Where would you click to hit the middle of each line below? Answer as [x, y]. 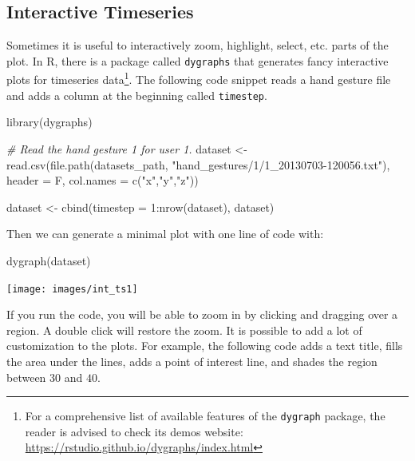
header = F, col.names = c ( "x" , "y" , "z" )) [103, 180]
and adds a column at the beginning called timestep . [137, 95]
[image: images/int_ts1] [72, 289]
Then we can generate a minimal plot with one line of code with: [165, 234]
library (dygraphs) [49, 122]
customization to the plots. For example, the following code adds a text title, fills [205, 346]
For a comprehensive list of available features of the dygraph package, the [205, 416]
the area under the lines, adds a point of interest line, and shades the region [192, 361]
